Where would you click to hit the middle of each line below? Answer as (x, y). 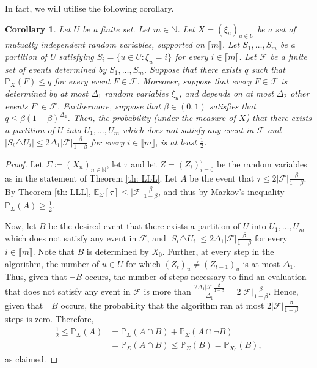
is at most (261, 263)
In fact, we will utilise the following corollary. (89, 8)
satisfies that (232, 105)
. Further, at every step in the (218, 252)
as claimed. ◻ (31, 359)
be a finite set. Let (116, 28)
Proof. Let (24, 164)
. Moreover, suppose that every (194, 81)
